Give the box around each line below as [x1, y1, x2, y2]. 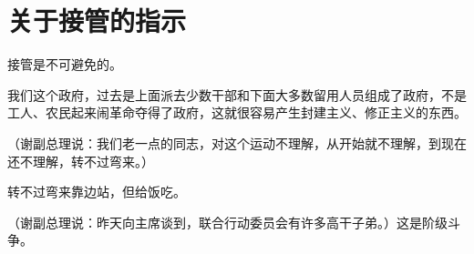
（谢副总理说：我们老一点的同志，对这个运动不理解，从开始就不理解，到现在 [7, 133, 467, 152]
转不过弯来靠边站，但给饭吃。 [7, 182, 186, 201]
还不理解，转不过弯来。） [7, 151, 154, 170]
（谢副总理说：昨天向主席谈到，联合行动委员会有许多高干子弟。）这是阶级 [7, 212, 448, 231]
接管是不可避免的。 [7, 55, 122, 74]
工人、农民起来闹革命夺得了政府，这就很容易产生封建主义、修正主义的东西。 [7, 103, 467, 122]
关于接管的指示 [7, 2, 187, 39]
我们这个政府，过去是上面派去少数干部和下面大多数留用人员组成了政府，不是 [7, 85, 467, 104]
